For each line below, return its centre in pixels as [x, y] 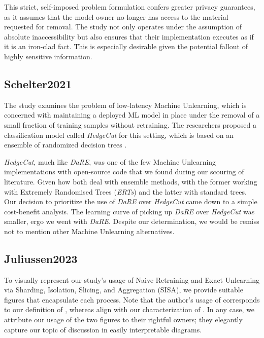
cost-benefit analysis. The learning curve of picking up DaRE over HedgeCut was [129, 211]
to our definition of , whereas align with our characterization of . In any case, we [129, 309]
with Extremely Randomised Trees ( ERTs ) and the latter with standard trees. [125, 191]
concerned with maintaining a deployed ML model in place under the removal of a [132, 115]
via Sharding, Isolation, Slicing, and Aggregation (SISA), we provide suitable [124, 290]
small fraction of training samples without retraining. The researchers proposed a [130, 124]
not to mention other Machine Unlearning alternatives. [89, 231]
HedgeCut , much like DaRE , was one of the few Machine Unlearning [110, 161]
